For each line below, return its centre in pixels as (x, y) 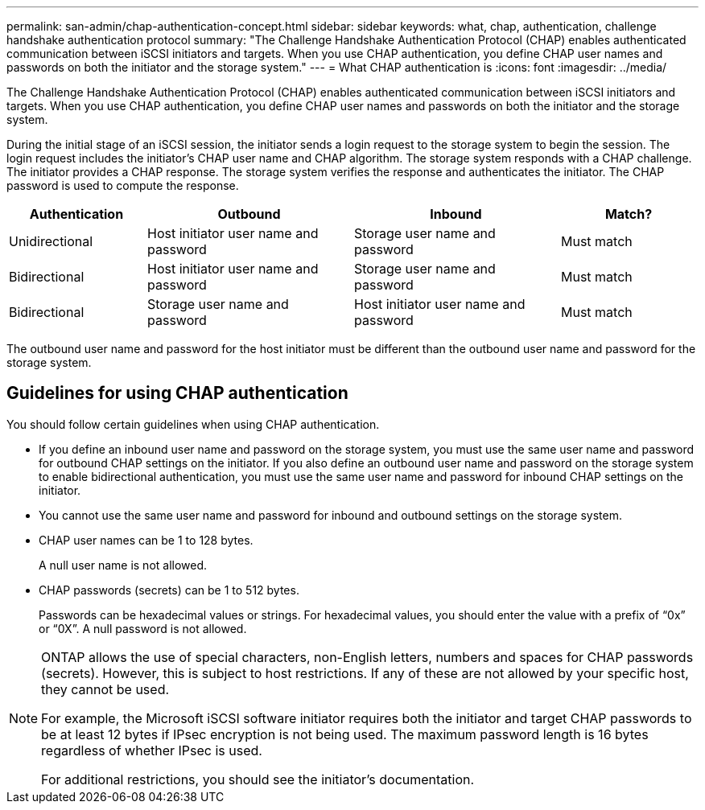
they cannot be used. (105, 689)
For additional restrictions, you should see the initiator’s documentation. (258, 779)
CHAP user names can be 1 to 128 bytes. (146, 540)
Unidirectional (51, 241)
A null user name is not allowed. (123, 565)
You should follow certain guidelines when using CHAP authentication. (193, 424)
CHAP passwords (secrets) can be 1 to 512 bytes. (169, 590)
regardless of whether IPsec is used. (152, 750)
